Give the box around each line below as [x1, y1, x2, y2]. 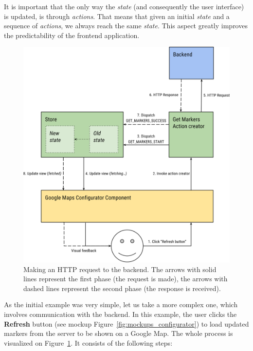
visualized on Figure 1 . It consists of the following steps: [4, 337, 173, 348]
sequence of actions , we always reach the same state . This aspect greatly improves [4, 20, 248, 31]
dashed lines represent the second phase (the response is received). [23, 283, 221, 293]
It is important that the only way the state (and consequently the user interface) [4, 1, 244, 11]
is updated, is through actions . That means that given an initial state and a [4, 11, 230, 21]
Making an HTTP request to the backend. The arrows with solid [23, 264, 217, 274]
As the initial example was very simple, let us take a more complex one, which [4, 299, 238, 310]
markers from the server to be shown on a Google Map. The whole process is [4, 328, 233, 338]
